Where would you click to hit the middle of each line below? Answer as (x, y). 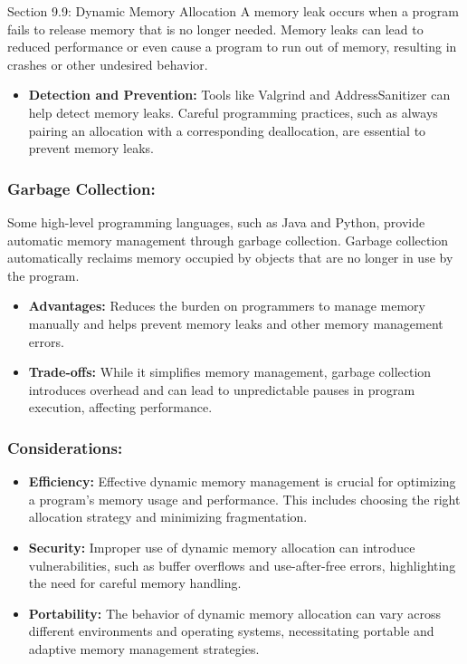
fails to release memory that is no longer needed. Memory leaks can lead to (215, 29)
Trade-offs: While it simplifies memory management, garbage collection (230, 372)
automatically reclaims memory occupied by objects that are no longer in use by (230, 258)
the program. (43, 275)
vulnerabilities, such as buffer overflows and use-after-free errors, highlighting (242, 565)
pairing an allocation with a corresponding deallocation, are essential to (227, 130)
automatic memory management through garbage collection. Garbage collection (228, 240)
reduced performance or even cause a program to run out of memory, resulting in (232, 47)
